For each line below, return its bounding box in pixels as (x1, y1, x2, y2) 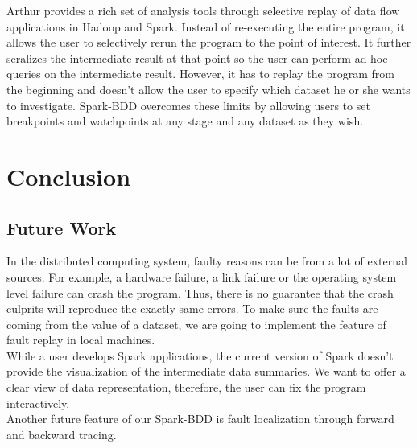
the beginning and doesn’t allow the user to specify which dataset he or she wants (6, 80, 411, 97)
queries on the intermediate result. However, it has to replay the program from (6, 65, 394, 82)
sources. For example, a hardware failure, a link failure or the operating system (6, 268, 397, 285)
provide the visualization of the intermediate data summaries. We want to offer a (6, 363, 406, 380)
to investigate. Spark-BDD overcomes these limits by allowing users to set (6, 97, 370, 113)
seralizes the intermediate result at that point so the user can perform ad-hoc (6, 49, 388, 66)
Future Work (6, 215, 117, 240)
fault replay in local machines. (6, 331, 155, 348)
